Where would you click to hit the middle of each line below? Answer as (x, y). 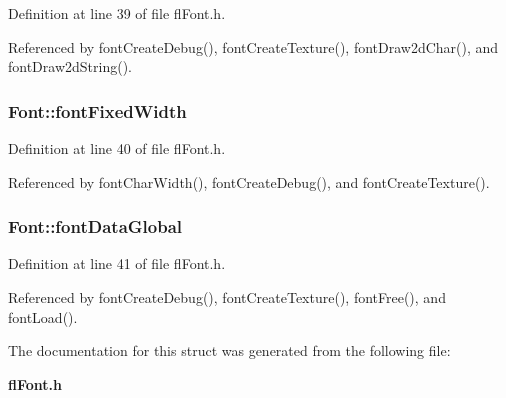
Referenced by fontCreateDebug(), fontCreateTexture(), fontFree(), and (227, 297)
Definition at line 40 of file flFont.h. (117, 148)
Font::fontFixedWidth (97, 110)
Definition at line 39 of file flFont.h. (117, 13)
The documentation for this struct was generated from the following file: (229, 350)
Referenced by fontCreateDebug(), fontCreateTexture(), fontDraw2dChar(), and (253, 46)
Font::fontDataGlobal (95, 226)
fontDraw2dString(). (70, 66)
